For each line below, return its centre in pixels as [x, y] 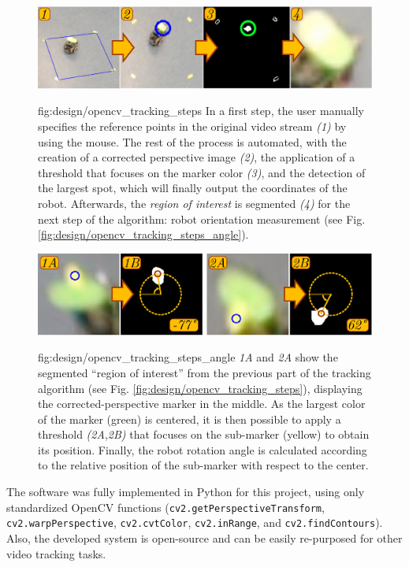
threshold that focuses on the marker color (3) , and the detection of [202, 172]
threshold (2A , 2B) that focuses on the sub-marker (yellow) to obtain [204, 434]
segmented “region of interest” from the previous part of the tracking [204, 372]
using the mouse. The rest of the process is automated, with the [192, 141]
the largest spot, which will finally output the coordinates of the [193, 188]
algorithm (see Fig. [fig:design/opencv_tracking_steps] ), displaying [200, 388]
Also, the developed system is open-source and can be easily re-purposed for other [204, 537]
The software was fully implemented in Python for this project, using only [186, 492]
